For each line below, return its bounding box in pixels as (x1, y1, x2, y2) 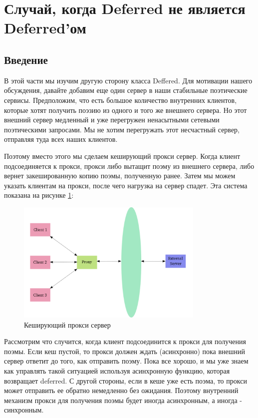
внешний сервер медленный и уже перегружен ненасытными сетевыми (4, 114, 220, 125)
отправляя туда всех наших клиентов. (4, 134, 118, 144)
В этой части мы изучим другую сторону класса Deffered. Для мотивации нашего (4, 75, 253, 85)
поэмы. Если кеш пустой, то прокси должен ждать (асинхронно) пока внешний (4, 346, 246, 356)
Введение (4, 51, 48, 67)
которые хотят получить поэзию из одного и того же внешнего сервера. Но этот (4, 104, 247, 115)
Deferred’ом (4, 17, 86, 38)
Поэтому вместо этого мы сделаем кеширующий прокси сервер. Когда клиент (4, 150, 241, 161)
